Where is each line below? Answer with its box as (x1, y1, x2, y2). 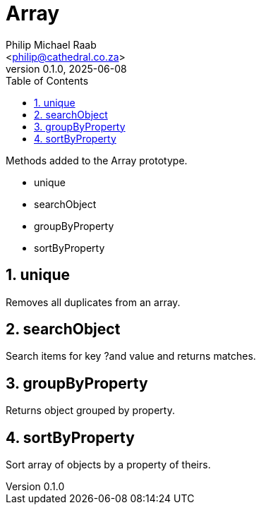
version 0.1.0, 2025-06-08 (6, 62, 127, 75)
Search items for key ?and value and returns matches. (6, 350, 256, 363)
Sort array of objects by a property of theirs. (6, 459, 211, 471)
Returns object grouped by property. (6, 404, 175, 417)
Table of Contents (6, 74, 89, 87)
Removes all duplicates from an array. (6, 296, 181, 308)
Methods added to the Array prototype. (6, 154, 188, 166)
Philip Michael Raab (6, 38, 97, 51)
